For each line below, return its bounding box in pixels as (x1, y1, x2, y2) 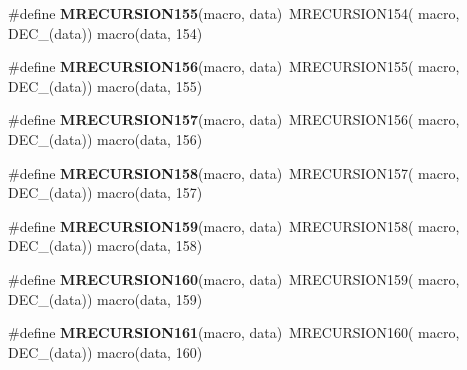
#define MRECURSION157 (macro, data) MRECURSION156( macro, (8, 109, 460, 130)
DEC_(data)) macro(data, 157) (8, 182, 203, 203)
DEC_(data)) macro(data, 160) (8, 341, 203, 362)
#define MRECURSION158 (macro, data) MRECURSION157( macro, (8, 162, 460, 183)
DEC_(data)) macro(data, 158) (8, 235, 203, 256)
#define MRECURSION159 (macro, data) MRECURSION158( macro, (8, 215, 460, 236)
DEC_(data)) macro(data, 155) (8, 75, 203, 96)
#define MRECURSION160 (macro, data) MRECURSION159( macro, (8, 268, 460, 289)
